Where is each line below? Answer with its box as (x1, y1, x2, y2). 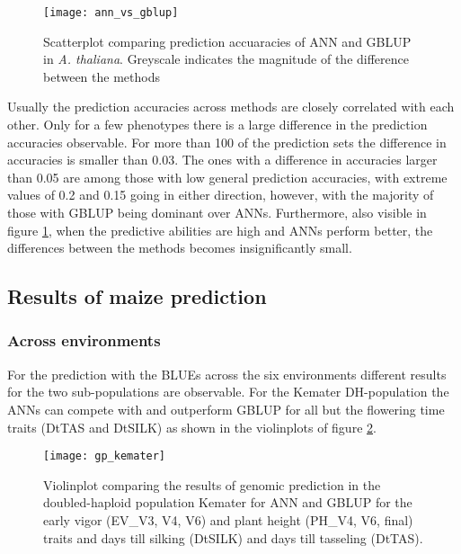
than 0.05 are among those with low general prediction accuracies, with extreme (7, 167, 448, 186)
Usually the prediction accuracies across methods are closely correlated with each (7, 97, 455, 116)
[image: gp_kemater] (43, 450, 166, 463)
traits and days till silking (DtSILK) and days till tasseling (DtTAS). (43, 528, 423, 547)
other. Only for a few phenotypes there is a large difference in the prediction (7, 115, 428, 134)
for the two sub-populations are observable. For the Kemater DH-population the (7, 382, 449, 401)
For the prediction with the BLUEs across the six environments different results (7, 364, 447, 383)
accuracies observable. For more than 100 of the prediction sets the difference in (7, 132, 447, 151)
